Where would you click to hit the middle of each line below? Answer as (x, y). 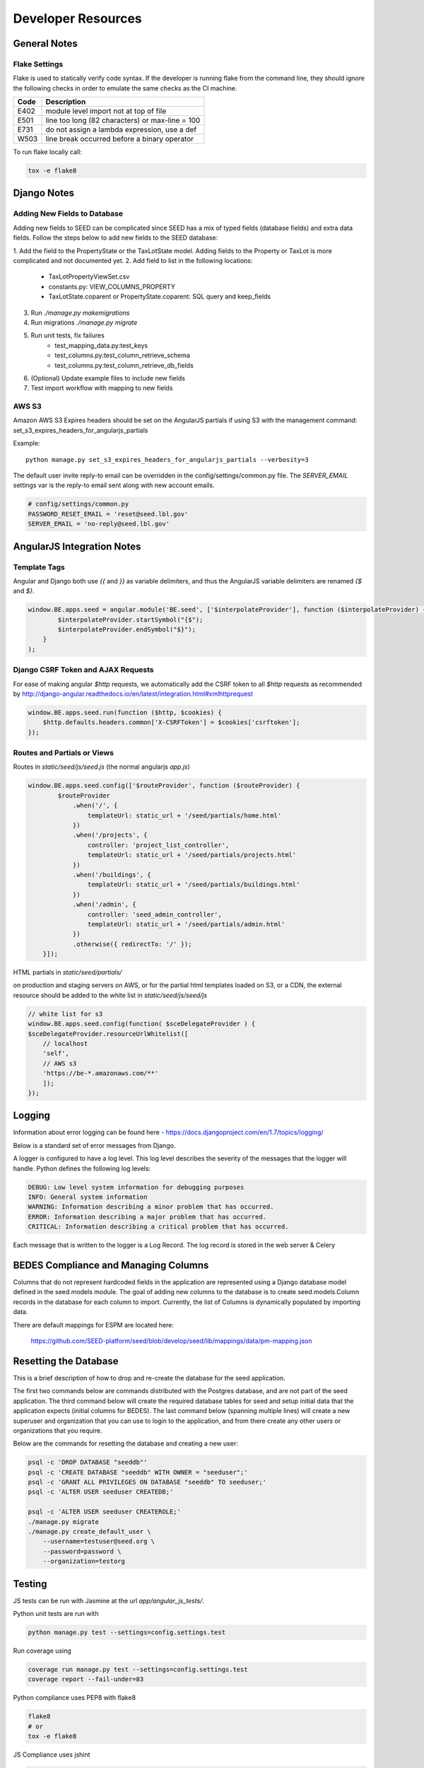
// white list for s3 (65, 1014)
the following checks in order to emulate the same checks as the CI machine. (125, 88)
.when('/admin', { (105, 905)
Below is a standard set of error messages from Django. (94, 1145)
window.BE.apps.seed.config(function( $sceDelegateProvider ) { (142, 1024)
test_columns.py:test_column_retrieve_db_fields (124, 365)
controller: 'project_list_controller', (158, 845)
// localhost (65, 1044)
